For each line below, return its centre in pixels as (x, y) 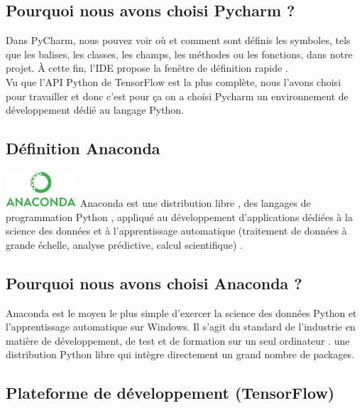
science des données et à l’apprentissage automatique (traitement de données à (176, 231)
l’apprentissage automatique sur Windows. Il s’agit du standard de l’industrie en (181, 327)
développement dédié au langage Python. (95, 110)
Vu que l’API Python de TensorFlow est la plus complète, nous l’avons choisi (174, 81)
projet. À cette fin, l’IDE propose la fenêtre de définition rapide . (147, 68)
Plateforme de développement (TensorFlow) (170, 393)
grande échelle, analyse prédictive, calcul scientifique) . (124, 244)
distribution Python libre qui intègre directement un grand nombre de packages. (180, 354)
